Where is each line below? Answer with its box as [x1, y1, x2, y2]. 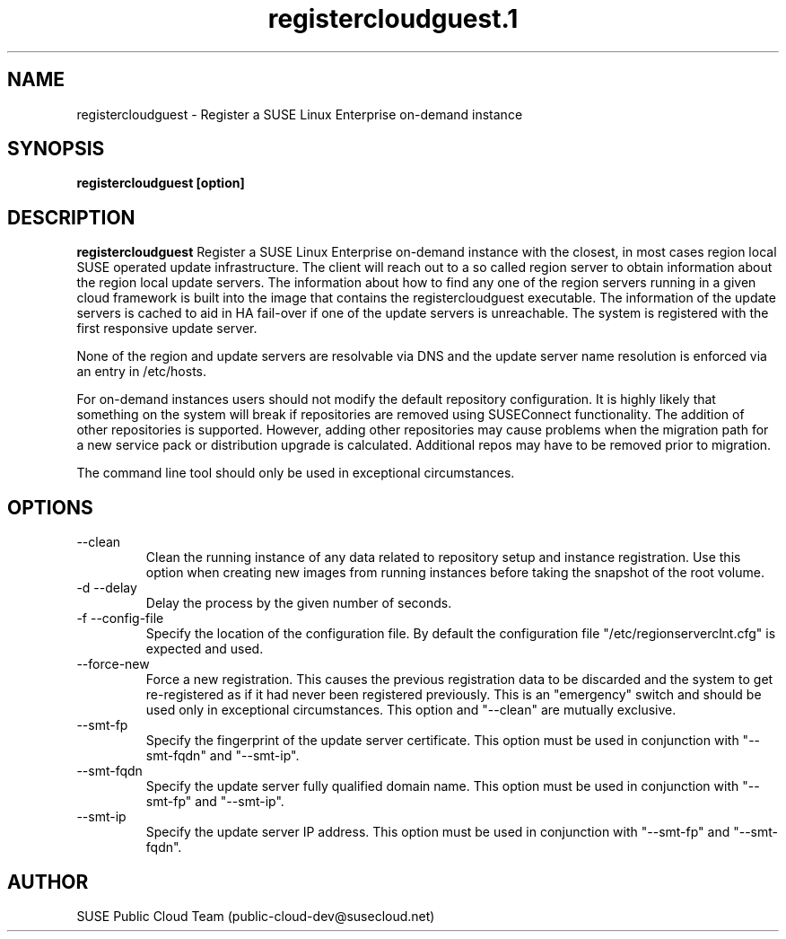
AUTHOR [7, 870, 89, 893]
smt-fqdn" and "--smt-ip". [145, 748, 300, 764]
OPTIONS [7, 496, 93, 519]
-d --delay [76, 580, 137, 596]
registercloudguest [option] [76, 175, 245, 191]
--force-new [76, 656, 150, 672]
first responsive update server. [76, 320, 258, 337]
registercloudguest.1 [267, 4, 519, 34]
